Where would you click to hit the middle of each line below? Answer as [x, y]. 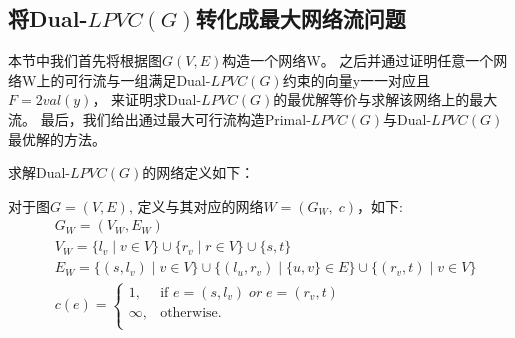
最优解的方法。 [57, 138]
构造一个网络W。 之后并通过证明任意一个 [358, 60]
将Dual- [48, 18]
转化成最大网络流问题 [300, 18]
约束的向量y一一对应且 [356, 79]
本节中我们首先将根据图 [85, 60]
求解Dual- [39, 172]
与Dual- [407, 118]
